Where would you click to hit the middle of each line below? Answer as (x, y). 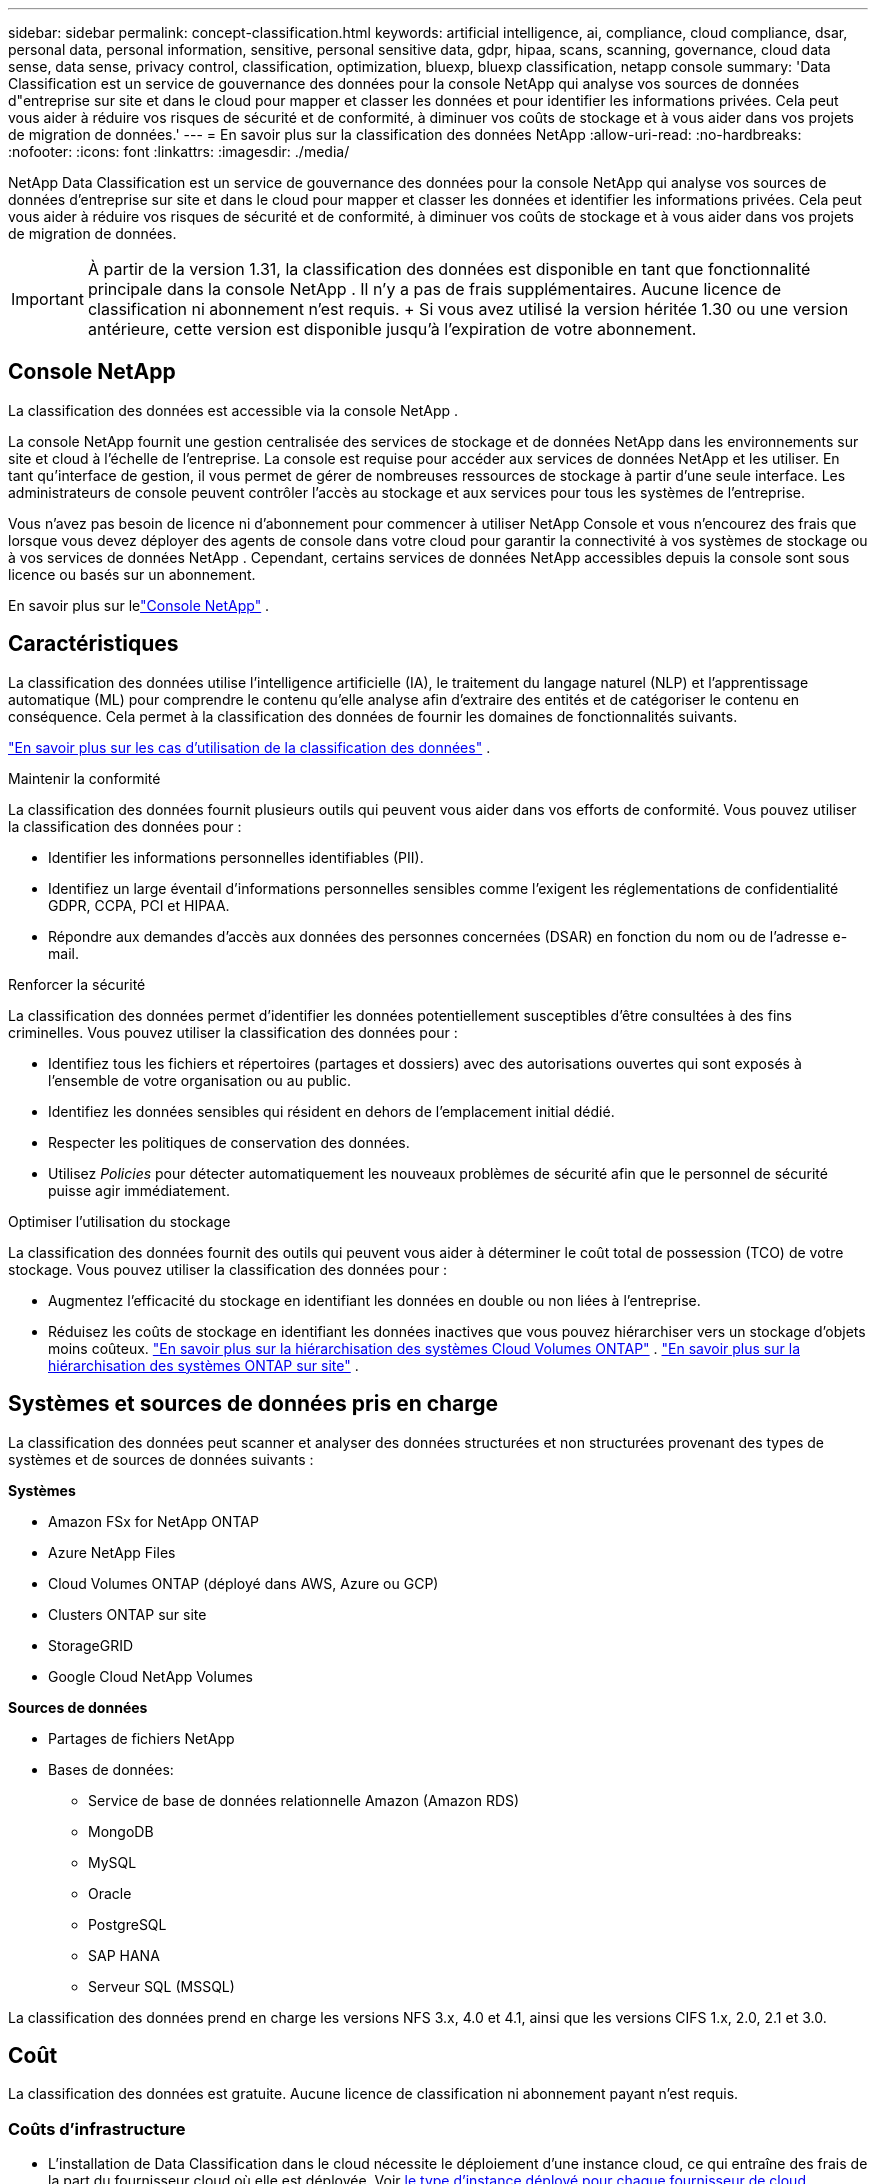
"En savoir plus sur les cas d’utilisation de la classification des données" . (249, 747)
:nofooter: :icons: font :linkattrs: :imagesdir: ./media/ (179, 151)
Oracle (110, 1893)
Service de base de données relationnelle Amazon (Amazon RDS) (304, 1800)
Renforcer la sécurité (77, 984)
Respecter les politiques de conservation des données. (229, 1142)
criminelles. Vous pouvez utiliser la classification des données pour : (233, 1032)
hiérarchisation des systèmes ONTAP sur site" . (203, 1365)
